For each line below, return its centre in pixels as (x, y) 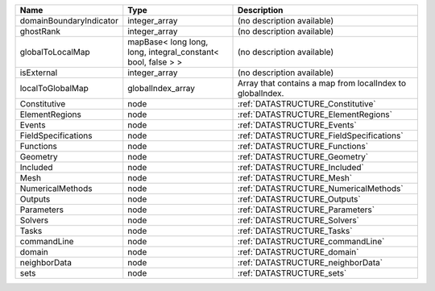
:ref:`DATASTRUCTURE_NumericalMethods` (320, 188)
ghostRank (40, 31)
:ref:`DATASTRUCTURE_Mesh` (295, 178)
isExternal (39, 73)
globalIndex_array (162, 88)
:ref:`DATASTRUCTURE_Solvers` (298, 220)
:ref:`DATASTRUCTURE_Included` (300, 167)
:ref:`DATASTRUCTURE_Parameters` (306, 210)
